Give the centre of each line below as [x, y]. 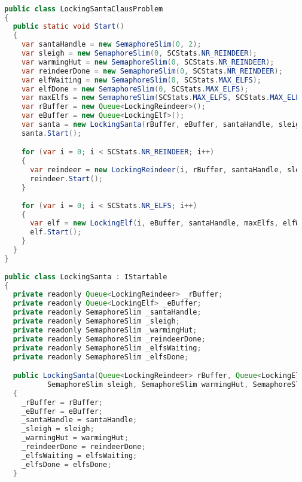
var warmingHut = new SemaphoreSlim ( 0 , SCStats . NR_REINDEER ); [148, 62]
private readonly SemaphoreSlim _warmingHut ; [105, 330]
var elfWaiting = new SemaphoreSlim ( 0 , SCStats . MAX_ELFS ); [141, 80]
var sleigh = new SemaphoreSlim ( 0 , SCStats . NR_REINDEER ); [139, 54]
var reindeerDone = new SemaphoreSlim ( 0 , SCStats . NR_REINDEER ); [152, 71]
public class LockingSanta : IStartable [86, 277]
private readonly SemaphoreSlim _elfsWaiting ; [107, 348]
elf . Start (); [56, 232]
